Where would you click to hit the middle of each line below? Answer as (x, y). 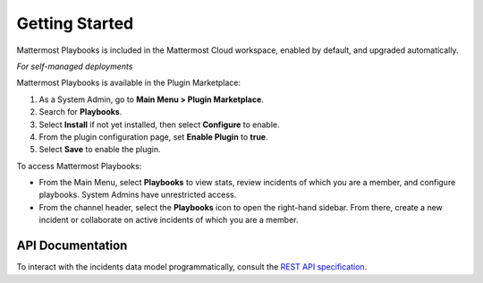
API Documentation (72, 246)
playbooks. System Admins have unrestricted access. (138, 195)
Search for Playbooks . (80, 112)
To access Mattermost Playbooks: (79, 166)
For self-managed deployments (75, 66)
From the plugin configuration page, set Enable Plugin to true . (153, 137)
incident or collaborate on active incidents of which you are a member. (169, 220)
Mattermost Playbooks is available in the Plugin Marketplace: (129, 83)
